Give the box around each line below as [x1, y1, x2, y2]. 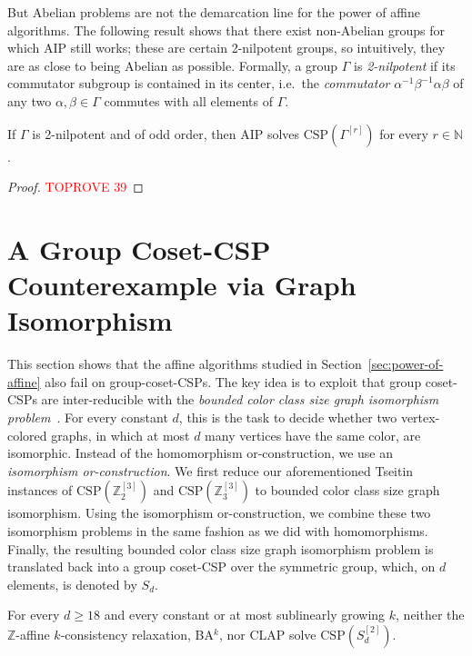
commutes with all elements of [104, 91, 274, 110]
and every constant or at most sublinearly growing [104, 605, 386, 624]
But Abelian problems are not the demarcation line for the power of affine [7, 3, 420, 21]
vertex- [400, 408, 440, 427]
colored [7, 425, 47, 444]
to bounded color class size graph [255, 481, 440, 500]
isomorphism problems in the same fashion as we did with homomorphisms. [7, 522, 428, 540]
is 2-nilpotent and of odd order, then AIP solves [32, 124, 300, 143]
